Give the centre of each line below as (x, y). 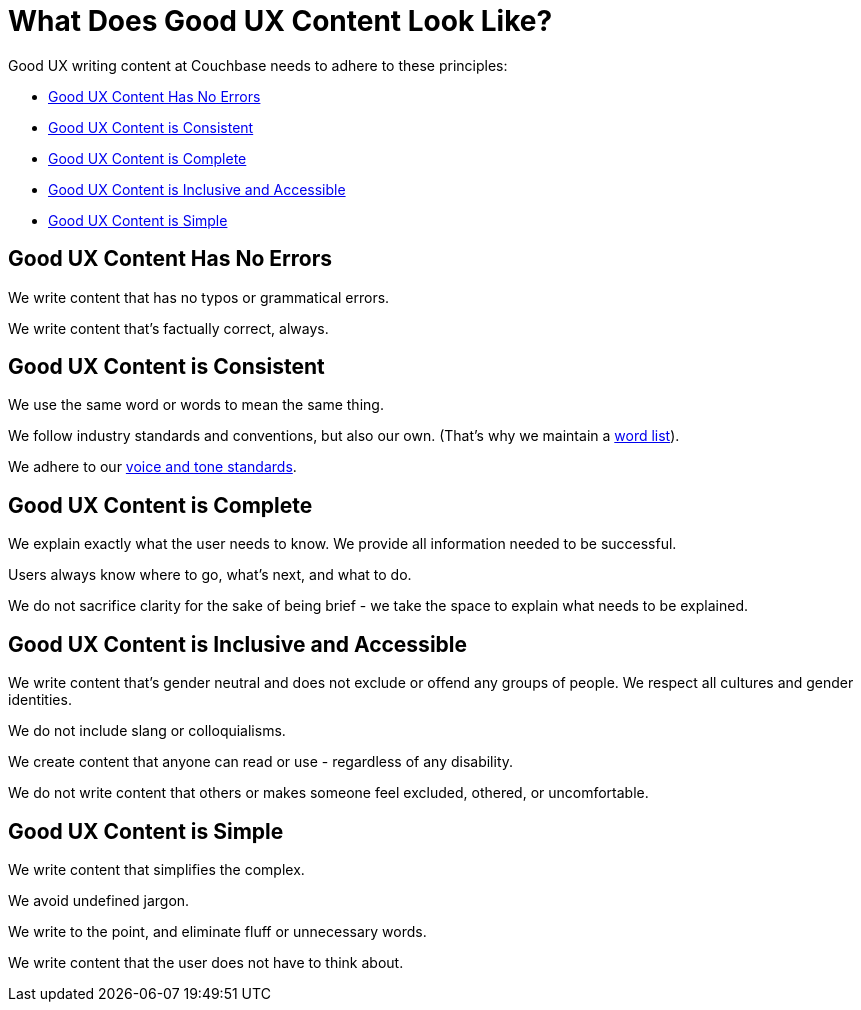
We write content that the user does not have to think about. (206, 962)
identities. (40, 700)
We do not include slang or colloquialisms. (147, 731)
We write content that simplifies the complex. (156, 869)
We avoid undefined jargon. (99, 900)
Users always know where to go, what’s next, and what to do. (210, 575)
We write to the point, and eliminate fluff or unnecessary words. (217, 931)
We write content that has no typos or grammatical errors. (199, 297)
